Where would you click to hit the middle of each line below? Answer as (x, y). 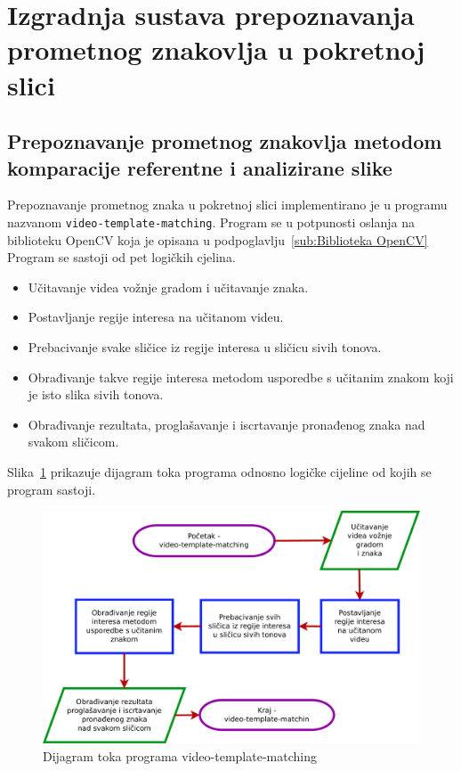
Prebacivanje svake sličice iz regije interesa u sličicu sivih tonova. (205, 346)
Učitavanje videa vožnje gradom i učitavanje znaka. (168, 287)
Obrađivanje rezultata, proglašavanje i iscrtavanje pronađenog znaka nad (226, 424)
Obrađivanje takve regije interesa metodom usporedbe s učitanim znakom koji (241, 377)
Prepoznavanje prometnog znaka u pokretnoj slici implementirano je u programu (227, 205)
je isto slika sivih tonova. (96, 394)
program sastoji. (52, 489)
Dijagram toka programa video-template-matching (180, 755)
